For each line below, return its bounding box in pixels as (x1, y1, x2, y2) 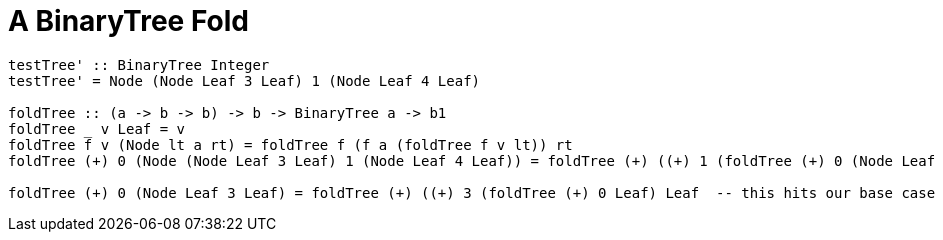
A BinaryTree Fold (8, 4, 249, 38)
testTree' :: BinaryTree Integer (8, 56, 270, 73)
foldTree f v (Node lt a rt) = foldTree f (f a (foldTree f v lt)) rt (8, 136, 573, 153)
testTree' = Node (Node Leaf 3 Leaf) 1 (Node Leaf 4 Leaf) (8, 72, 481, 89)
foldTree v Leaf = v (8, 120, 186, 137)
